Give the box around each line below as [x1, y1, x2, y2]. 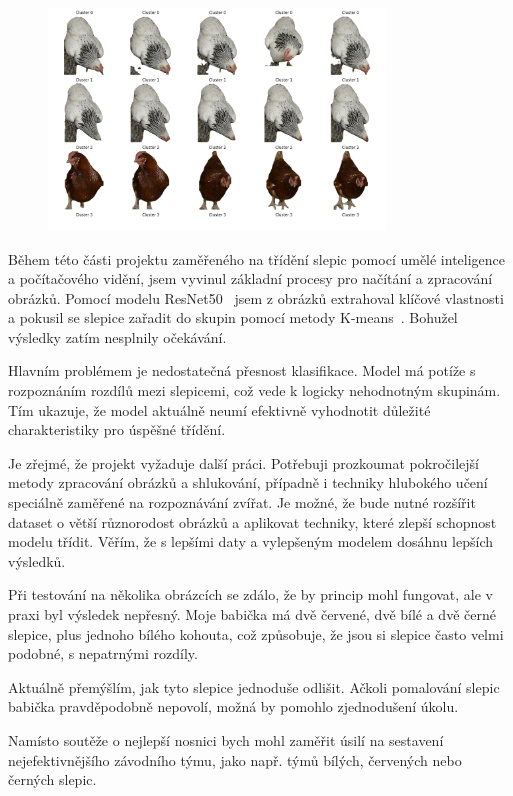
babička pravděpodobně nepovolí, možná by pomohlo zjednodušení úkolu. [8, 696, 459, 717]
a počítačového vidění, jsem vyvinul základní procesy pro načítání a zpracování [8, 268, 493, 289]
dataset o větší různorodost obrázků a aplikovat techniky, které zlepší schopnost [8, 511, 497, 532]
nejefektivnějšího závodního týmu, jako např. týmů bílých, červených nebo [8, 749, 462, 770]
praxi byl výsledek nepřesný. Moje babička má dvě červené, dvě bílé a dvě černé [8, 604, 496, 625]
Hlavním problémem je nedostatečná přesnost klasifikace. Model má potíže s [8, 360, 476, 381]
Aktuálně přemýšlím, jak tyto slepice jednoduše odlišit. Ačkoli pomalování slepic [8, 676, 500, 697]
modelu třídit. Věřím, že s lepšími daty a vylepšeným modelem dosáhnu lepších [8, 531, 493, 552]
